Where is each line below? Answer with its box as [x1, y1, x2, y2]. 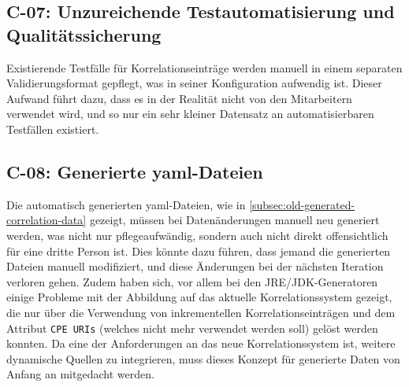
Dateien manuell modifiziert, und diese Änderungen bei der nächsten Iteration [6, 258, 384, 275]
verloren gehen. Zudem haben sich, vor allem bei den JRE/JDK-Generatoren [6, 273, 378, 289]
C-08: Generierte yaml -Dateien [6, 159, 263, 183]
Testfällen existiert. [6, 120, 99, 137]
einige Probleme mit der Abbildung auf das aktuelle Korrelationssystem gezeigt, [6, 289, 392, 305]
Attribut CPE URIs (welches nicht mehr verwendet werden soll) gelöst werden [6, 319, 378, 336]
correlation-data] [6, 212, 87, 228]
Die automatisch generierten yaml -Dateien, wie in [6, 196, 246, 212]
